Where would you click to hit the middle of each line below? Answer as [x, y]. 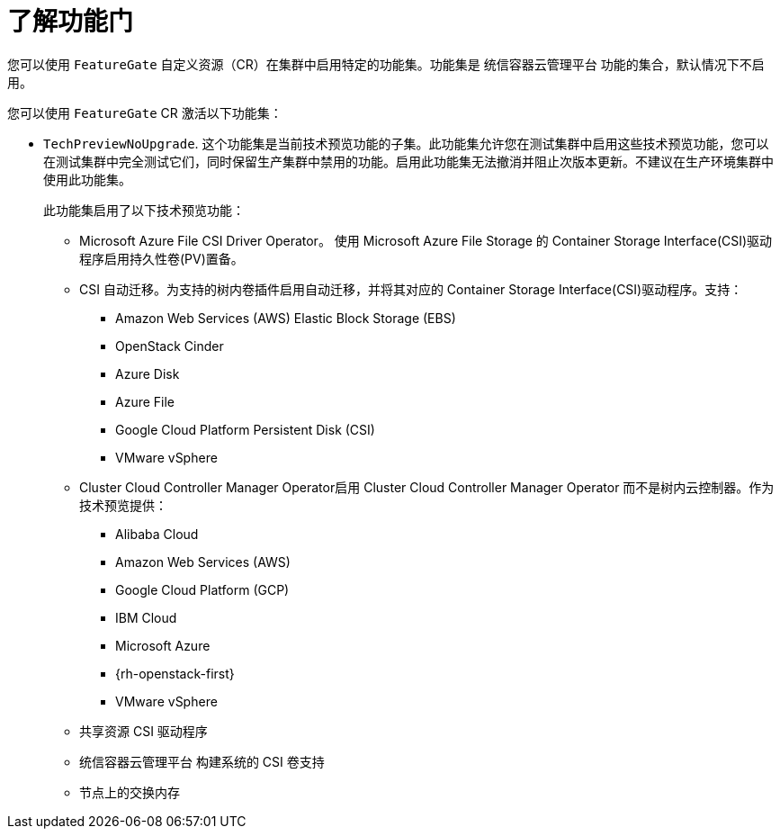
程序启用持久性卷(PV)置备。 [161, 258]
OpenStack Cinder [170, 346]
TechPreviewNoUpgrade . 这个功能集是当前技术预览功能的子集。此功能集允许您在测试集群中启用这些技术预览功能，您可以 [406, 143]
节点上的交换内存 [130, 792]
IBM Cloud [146, 617]
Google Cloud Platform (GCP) [202, 589]
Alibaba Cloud [157, 534]
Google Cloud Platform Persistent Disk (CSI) [245, 429]
